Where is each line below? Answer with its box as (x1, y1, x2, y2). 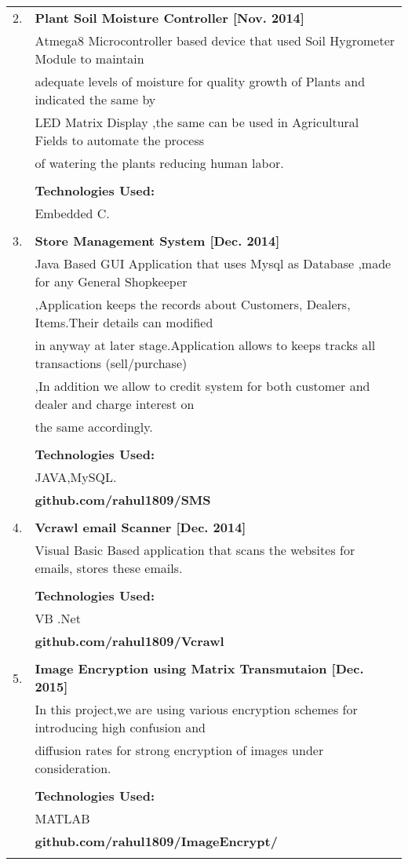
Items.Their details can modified (35, 313, 213, 331)
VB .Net (35, 609, 81, 627)
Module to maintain (35, 49, 144, 68)
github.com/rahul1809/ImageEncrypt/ (35, 832, 278, 850)
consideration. (35, 759, 111, 777)
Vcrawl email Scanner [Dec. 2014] (35, 518, 246, 536)
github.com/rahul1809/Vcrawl (35, 632, 224, 650)
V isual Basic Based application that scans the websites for (35, 541, 355, 559)
